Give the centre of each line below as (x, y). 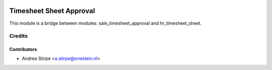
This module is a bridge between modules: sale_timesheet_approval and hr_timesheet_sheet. (106, 23)
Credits (18, 36)
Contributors (23, 49)
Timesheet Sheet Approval (52, 11)
